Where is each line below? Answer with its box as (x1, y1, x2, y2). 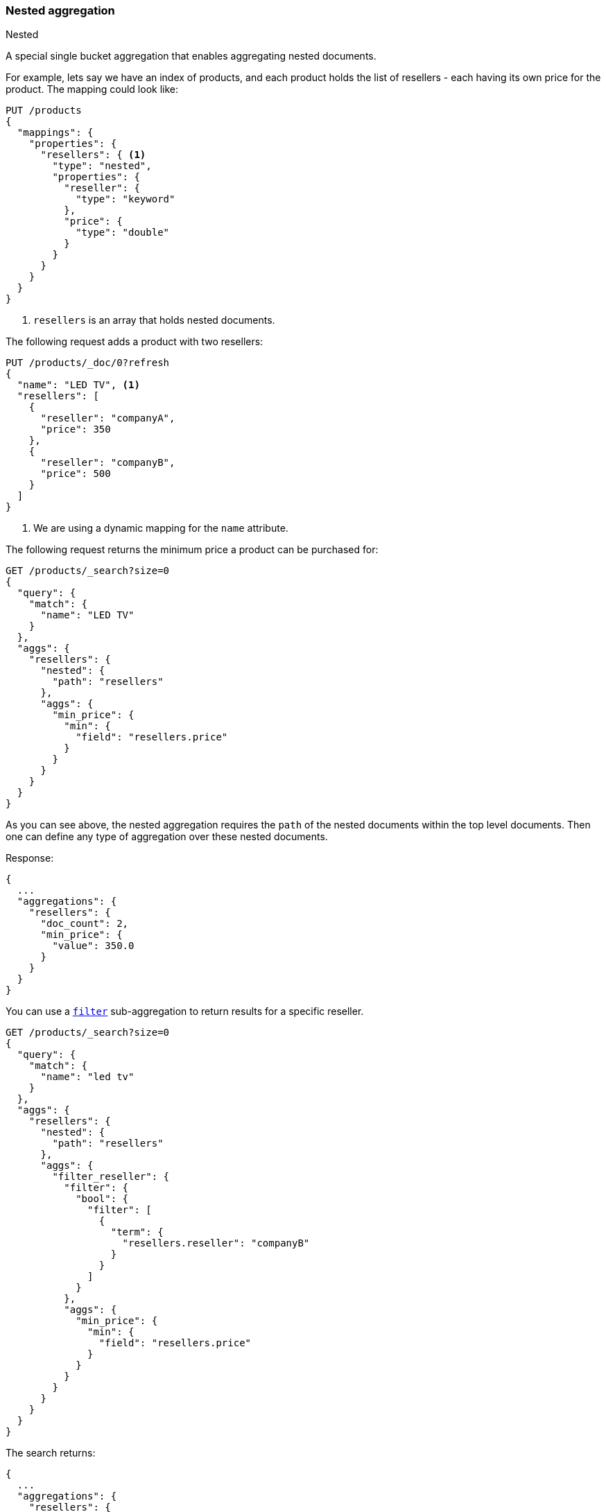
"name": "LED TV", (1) (17, 379, 140, 391)
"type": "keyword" (76, 193, 175, 205)
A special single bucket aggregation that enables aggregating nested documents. (6, 50, 376, 62)
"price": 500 (40, 468, 111, 480)
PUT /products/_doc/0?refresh (6, 357, 170, 369)
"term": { (110, 1226, 164, 1238)
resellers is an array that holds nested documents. (33, 314, 275, 327)
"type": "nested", (52, 160, 152, 172)
